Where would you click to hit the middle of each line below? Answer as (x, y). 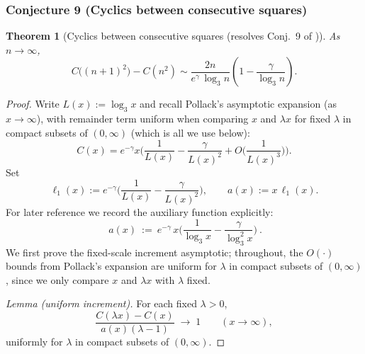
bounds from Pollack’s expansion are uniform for (111, 266)
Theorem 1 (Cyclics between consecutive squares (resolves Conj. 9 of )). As (173, 36)
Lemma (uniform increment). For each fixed (101, 303)
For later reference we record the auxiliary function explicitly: (140, 211)
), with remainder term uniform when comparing (142, 119)
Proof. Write (33, 104)
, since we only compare (57, 279)
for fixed (313, 119)
